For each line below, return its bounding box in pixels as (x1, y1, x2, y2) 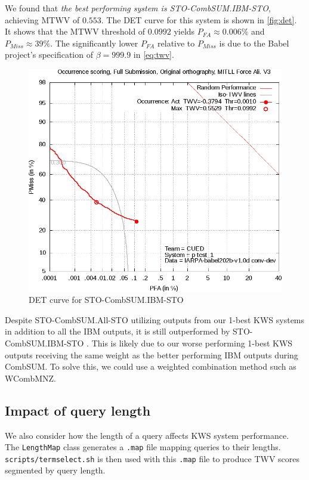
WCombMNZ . (5, 371, 56, 384)
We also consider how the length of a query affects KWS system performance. (5, 429, 289, 441)
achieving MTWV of (5, 13, 80, 26)
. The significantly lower (50, 36, 138, 49)
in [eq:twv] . (133, 48, 174, 61)
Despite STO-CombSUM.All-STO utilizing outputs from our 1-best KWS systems (5, 313, 305, 326)
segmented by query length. (5, 464, 106, 476)
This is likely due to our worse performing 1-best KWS (91, 337, 293, 349)
